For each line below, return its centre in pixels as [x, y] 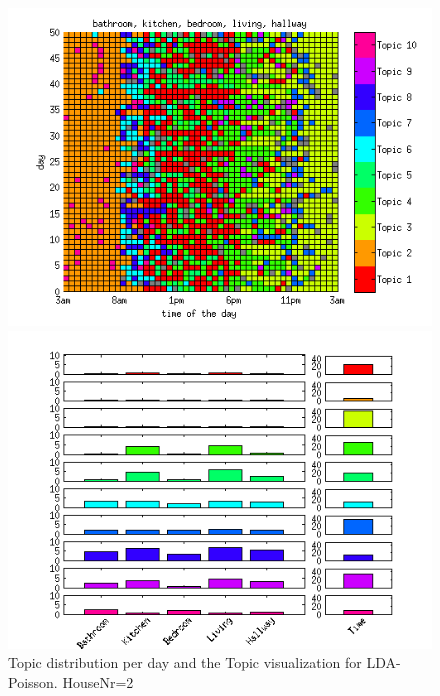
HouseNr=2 [98, 681]
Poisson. [33, 681]
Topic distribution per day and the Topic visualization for [185, 662]
